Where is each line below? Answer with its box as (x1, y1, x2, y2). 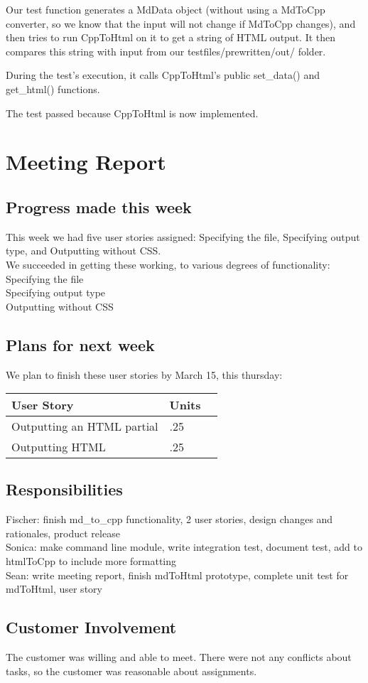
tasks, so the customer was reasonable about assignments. (6, 663, 257, 678)
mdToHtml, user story (6, 581, 102, 596)
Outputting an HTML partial (11, 418, 158, 435)
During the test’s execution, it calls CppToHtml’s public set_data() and (6, 68, 320, 82)
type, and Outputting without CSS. (6, 243, 161, 258)
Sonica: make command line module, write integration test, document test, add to (6, 539, 362, 554)
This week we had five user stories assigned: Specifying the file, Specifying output (6, 229, 360, 244)
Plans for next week (6, 333, 155, 355)
